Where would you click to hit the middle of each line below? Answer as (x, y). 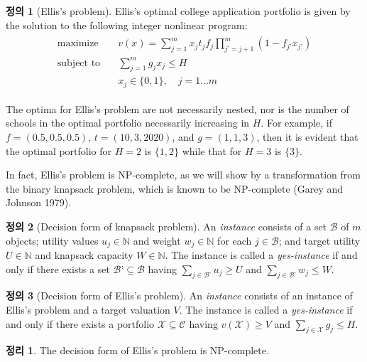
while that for (212, 150)
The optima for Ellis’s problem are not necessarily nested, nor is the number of (177, 108)
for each (235, 240)
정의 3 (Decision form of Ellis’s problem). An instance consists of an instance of (179, 296)
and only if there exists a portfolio (80, 323)
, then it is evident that (307, 137)
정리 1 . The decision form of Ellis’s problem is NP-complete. (137, 350)
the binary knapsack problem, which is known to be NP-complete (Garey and (175, 188)
